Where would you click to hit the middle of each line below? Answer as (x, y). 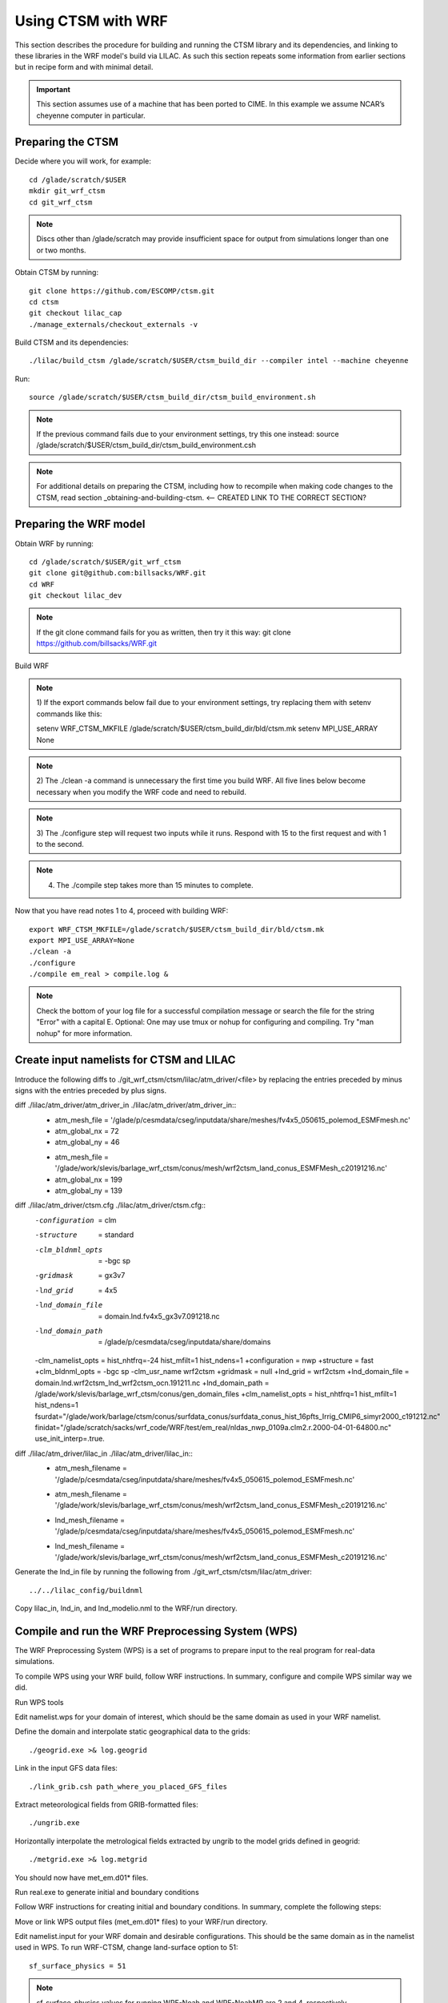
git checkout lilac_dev (76, 596)
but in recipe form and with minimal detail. (84, 67)
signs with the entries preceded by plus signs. (91, 1090)
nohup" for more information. (84, 1033)
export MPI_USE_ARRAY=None (82, 940)
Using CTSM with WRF (91, 21)
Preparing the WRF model (80, 524)
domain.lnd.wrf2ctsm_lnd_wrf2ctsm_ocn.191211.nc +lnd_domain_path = (152, 1383)
